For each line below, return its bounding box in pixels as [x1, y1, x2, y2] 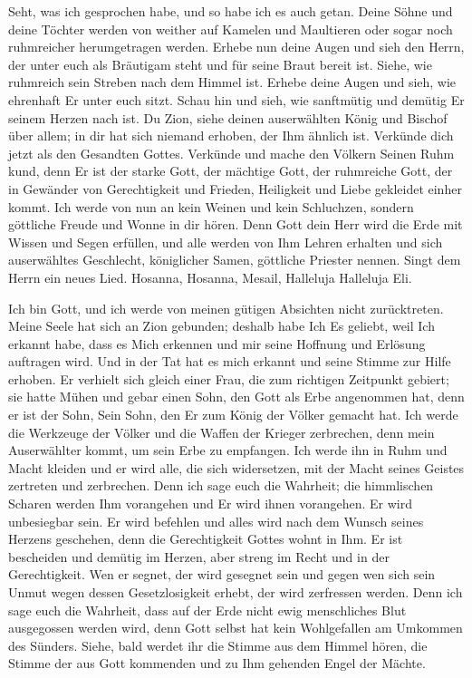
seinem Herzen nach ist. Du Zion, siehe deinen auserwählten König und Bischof [8, 108, 448, 127]
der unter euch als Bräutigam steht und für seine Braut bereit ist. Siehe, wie [8, 54, 432, 73]
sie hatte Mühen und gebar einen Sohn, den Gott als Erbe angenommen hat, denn [8, 387, 465, 406]
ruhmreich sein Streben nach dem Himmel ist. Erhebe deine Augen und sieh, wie [8, 73, 457, 92]
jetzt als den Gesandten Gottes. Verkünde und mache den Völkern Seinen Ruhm [8, 143, 455, 162]
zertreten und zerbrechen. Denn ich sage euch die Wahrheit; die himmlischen [8, 476, 434, 495]
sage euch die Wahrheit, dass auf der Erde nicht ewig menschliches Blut [8, 600, 407, 619]
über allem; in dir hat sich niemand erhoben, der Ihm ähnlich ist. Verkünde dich [8, 126, 454, 145]
